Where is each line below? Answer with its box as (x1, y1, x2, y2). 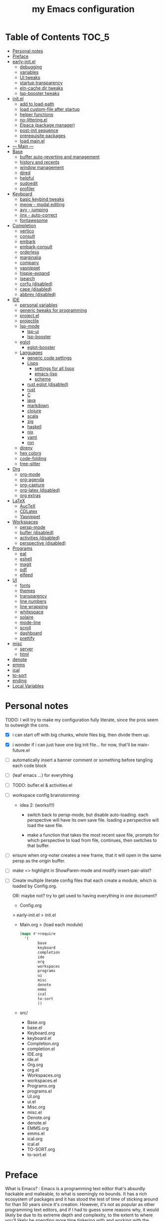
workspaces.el (27, 1078, 57, 1084)
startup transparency (19, 80, 63, 86)
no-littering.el (19, 117, 48, 122)
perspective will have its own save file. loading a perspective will (27, 817, 159, 823)
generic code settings (27, 355, 72, 361)
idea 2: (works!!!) (19, 802, 55, 808)
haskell (27, 423, 42, 429)
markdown (27, 402, 49, 408)
